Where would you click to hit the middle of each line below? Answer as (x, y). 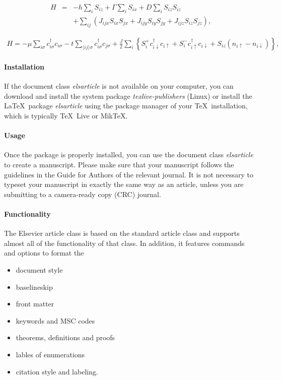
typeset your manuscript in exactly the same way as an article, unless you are (124, 184)
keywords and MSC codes (55, 320)
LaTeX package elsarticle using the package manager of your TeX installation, (126, 106)
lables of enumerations (50, 354)
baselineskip (34, 287)
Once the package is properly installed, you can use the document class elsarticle (129, 154)
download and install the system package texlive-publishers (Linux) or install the (128, 96)
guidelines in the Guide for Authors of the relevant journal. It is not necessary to (129, 174)
